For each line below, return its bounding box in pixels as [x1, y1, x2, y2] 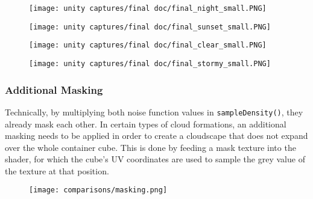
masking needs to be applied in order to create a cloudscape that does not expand [5, 129, 308, 142]
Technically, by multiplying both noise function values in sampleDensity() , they [5, 105, 303, 118]
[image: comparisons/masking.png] [29, 186, 168, 195]
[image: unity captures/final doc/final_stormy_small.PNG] [29, 59, 271, 68]
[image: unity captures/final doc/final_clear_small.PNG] [29, 41, 267, 50]
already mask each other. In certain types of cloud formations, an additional [5, 117, 286, 130]
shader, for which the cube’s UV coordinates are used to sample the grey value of [5, 153, 305, 165]
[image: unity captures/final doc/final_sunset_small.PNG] [29, 22, 271, 31]
